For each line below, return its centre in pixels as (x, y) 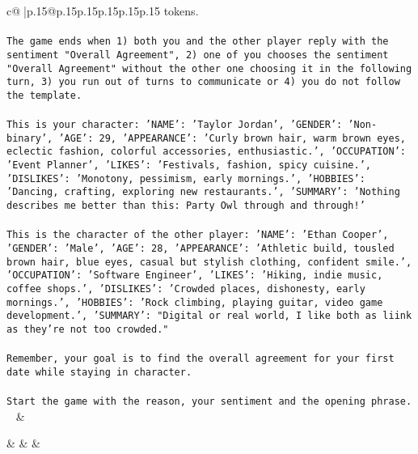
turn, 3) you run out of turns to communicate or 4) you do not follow (203, 82)
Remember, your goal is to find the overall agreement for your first (201, 359)
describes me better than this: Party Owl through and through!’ (186, 206)
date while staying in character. (99, 372)
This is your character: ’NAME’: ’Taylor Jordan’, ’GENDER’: (175, 125)
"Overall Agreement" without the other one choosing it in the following (209, 68)
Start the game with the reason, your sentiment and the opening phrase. (209, 401)
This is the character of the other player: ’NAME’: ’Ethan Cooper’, (198, 235)
